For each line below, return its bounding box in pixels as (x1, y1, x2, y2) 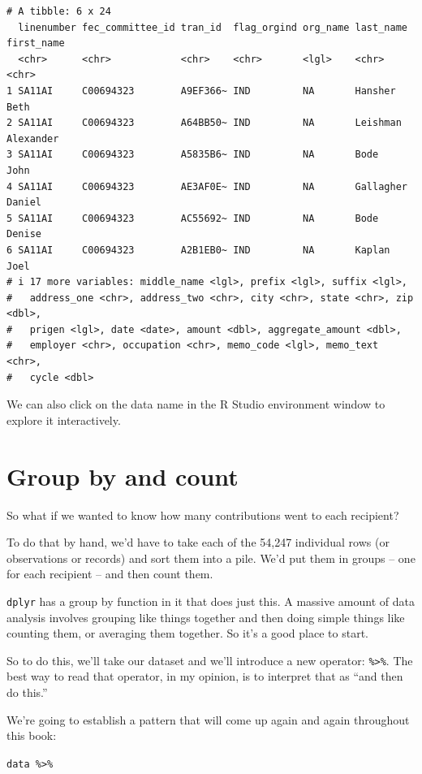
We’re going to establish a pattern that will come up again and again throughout (6, 711, 410, 728)
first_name (6, 37, 65, 50)
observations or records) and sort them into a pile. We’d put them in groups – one (6, 549, 416, 566)
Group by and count (6, 459, 239, 492)
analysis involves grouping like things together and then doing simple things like (6, 608, 405, 625)
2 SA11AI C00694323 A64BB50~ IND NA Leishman (6, 117, 402, 129)
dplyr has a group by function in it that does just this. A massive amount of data (6, 592, 415, 609)
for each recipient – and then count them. (6, 565, 213, 582)
